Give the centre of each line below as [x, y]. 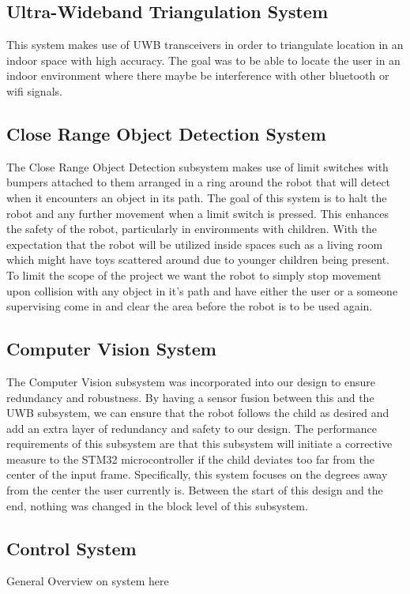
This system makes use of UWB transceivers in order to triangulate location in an [205, 45]
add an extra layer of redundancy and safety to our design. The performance [192, 428]
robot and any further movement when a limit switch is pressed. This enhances [197, 213]
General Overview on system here [88, 581]
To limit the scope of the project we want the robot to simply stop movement [194, 274]
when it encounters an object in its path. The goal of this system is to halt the [197, 197]
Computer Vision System [111, 349]
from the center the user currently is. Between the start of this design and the [195, 490]
